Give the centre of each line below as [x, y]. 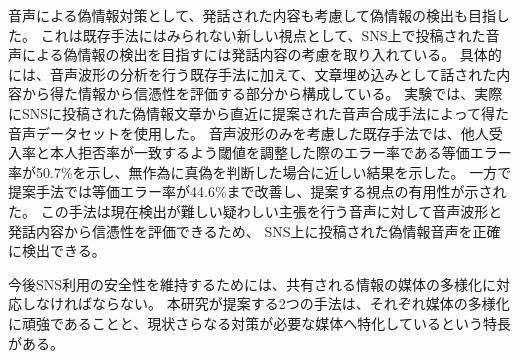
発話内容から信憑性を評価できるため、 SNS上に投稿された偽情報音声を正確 [254, 230]
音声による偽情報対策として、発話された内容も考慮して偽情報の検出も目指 [252, 15]
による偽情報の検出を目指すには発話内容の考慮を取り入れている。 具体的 [261, 54]
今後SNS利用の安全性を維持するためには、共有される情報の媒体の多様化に [252, 283]
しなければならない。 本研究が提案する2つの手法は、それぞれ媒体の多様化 [265, 303]
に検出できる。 [57, 250]
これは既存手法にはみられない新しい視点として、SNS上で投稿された [263, 34]
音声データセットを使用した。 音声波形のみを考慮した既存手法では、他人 [248, 132]
